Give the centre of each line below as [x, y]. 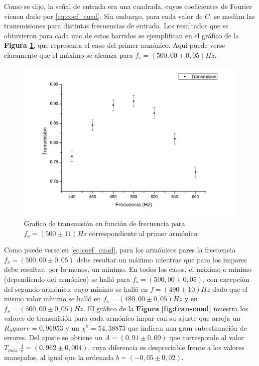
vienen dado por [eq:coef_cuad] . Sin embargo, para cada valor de [103, 16]
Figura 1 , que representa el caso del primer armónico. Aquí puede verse [115, 45]
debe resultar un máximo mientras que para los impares [162, 259]
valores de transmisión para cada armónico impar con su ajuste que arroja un [122, 318]
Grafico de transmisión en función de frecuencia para [105, 223]
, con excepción [226, 279]
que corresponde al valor [207, 337]
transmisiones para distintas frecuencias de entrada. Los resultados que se [116, 26]
